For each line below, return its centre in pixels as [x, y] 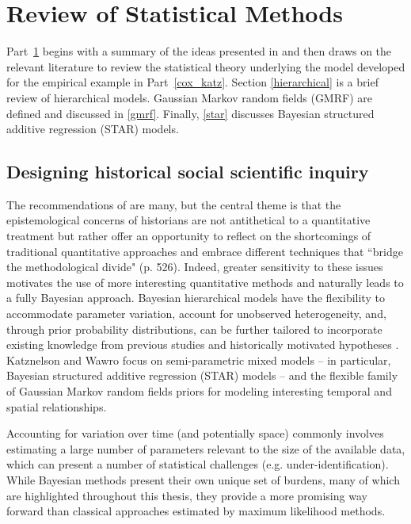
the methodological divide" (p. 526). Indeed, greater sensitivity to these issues [195, 267]
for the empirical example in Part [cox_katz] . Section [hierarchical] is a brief [192, 82]
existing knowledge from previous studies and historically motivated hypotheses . [203, 344]
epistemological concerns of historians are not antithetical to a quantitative [188, 220]
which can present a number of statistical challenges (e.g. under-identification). [198, 464]
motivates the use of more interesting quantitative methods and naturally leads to [205, 282]
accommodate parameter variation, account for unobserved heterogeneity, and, [196, 314]
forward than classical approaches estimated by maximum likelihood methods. [196, 511]
